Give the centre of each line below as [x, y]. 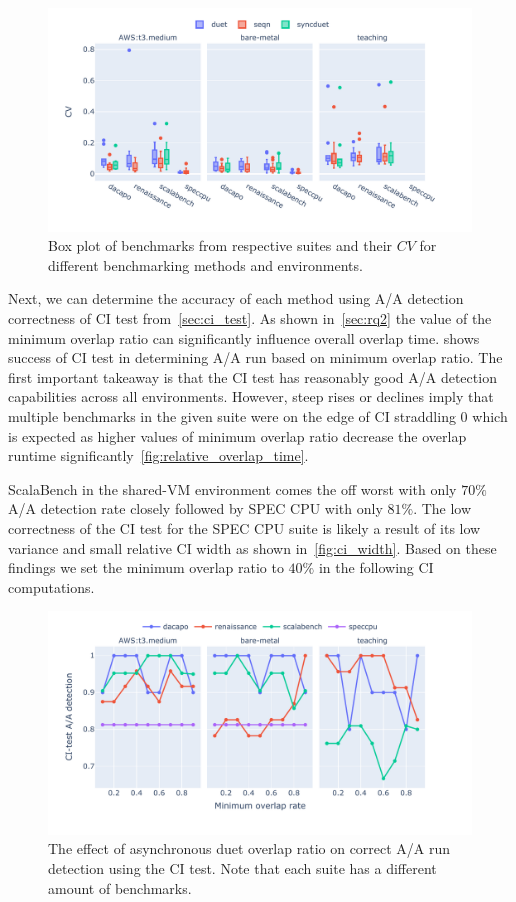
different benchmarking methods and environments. [205, 264]
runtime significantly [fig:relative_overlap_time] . [158, 455]
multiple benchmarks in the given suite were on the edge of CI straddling [232, 415]
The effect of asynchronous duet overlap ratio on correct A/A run [249, 848]
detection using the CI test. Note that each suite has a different [242, 868]
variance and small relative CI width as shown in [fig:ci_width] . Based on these [252, 547]
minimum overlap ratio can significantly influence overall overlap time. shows [244, 337]
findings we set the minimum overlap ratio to [146, 567]
